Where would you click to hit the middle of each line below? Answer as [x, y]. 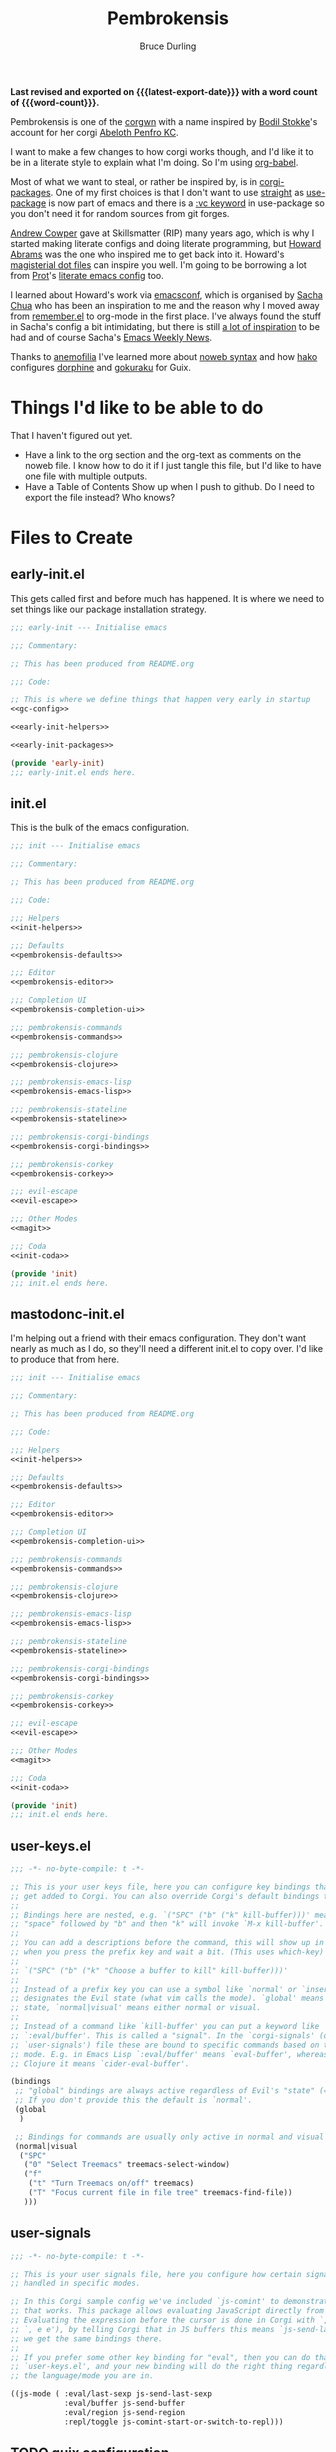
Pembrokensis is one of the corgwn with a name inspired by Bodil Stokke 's [164, 121]
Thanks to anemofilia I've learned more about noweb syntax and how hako [164, 356]
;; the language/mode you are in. [82, 2376]
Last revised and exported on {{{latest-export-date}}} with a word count [164, 91]
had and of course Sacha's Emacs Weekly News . [111, 337]
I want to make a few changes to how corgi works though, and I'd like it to [162, 151]
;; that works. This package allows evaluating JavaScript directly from [167, 2311]
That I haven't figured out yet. [71, 435]
